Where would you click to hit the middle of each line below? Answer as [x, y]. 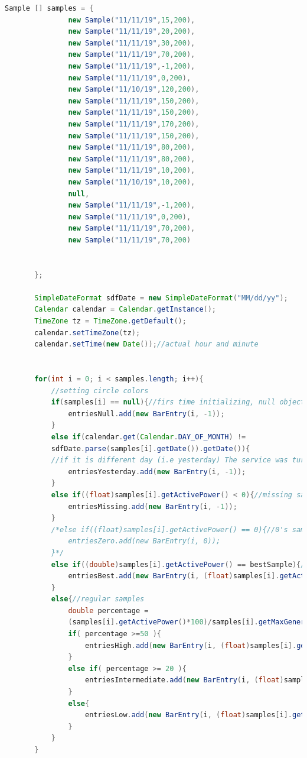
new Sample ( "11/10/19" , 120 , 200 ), [134, 90]
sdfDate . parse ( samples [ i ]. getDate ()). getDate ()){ [151, 448]
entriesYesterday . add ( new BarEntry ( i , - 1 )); [157, 472]
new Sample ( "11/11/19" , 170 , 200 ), [134, 124]
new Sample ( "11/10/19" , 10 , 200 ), [132, 182]
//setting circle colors [100, 391]
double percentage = [108, 610]
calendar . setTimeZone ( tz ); [87, 333]
